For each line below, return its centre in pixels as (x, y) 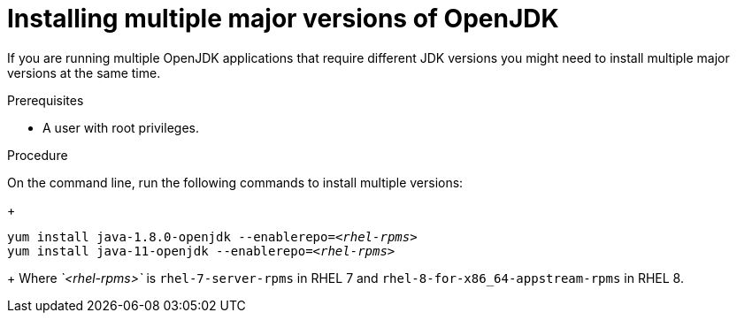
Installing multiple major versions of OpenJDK (283, 19)
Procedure (38, 155)
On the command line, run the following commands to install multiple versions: (235, 182)
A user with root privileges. (121, 127)
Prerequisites (46, 100)
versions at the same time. (84, 72)
